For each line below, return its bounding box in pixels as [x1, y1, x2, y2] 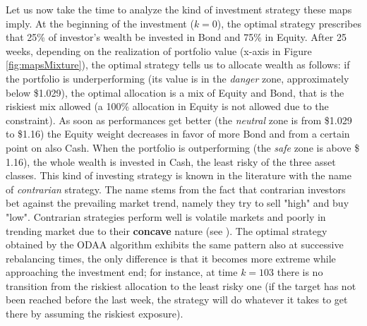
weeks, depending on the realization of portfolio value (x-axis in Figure [6, 43, 312, 58]
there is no [277, 265, 323, 279]
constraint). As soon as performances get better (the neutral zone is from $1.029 [6, 112, 352, 127]
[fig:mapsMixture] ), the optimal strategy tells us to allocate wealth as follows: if [6, 57, 350, 72]
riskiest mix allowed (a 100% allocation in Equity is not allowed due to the [6, 99, 329, 114]
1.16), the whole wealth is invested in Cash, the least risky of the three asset [6, 154, 336, 169]
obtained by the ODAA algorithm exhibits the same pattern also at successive [6, 237, 344, 252]
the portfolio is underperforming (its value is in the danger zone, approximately [6, 71, 349, 85]
